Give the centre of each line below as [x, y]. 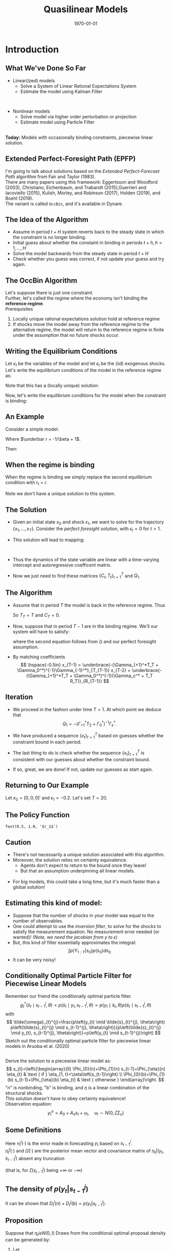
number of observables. [38, 921]
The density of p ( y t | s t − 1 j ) [47, 1189]
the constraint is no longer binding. [50, 237]
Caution [18, 842]
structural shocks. [24, 1093]
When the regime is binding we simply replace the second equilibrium [79, 477]
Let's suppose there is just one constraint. [50, 293]
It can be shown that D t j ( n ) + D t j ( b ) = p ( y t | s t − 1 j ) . [56, 1204]
